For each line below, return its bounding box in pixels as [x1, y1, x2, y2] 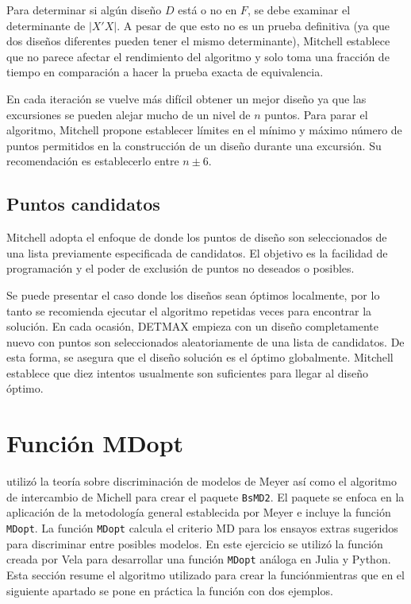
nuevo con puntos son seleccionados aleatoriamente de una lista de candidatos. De [6, 333, 405, 350]
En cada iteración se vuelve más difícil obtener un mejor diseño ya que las [6, 90, 367, 106]
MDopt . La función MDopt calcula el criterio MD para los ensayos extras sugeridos [6, 520, 398, 536]
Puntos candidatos [6, 192, 160, 216]
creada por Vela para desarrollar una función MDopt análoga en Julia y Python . [6, 551, 391, 567]
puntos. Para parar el [264, 106, 368, 122]
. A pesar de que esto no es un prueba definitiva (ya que [117, 17, 390, 33]
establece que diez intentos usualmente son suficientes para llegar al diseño [6, 364, 368, 381]
